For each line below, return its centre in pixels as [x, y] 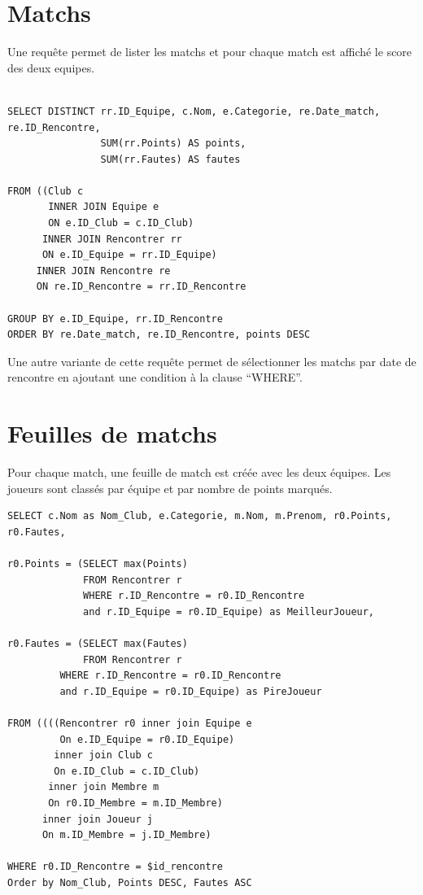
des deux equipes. [51, 67]
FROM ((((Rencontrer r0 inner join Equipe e [130, 724]
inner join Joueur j [97, 819]
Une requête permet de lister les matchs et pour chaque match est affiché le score [210, 52]
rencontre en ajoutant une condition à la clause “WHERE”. [155, 377]
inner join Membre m [104, 787]
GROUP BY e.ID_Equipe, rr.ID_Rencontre [115, 319]
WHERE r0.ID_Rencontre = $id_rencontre [115, 867]
